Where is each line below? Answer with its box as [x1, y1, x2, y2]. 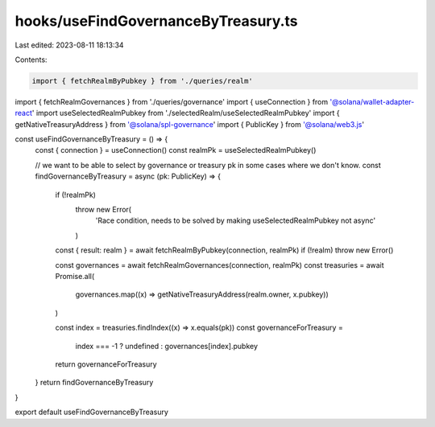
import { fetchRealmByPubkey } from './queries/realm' [31, 76, 253, 85]
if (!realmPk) [55, 190, 97, 199]
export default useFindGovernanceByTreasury [14, 407, 169, 417]
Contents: [14, 55, 48, 64]
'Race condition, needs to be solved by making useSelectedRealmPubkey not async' [95, 216, 376, 225]
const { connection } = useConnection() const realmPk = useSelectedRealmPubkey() [35, 146, 317, 155]
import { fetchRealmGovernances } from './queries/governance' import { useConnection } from [14, 96, 329, 106]
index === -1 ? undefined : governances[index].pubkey [75, 341, 258, 351]
